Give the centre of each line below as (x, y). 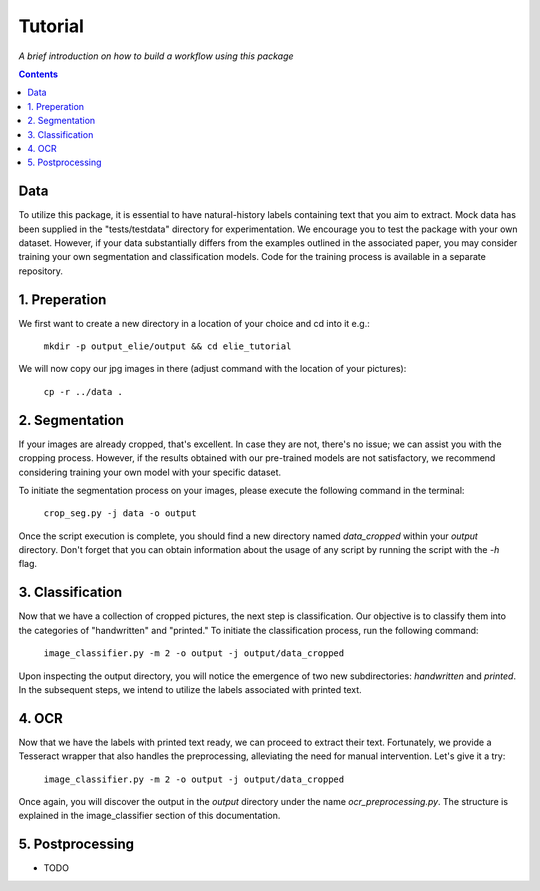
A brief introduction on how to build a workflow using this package (156, 56)
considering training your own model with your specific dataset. (150, 472)
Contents (38, 74)
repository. (41, 271)
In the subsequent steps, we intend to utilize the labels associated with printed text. (190, 689)
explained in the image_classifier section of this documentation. (149, 816)
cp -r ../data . (83, 391)
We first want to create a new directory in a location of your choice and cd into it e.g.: (194, 323)
